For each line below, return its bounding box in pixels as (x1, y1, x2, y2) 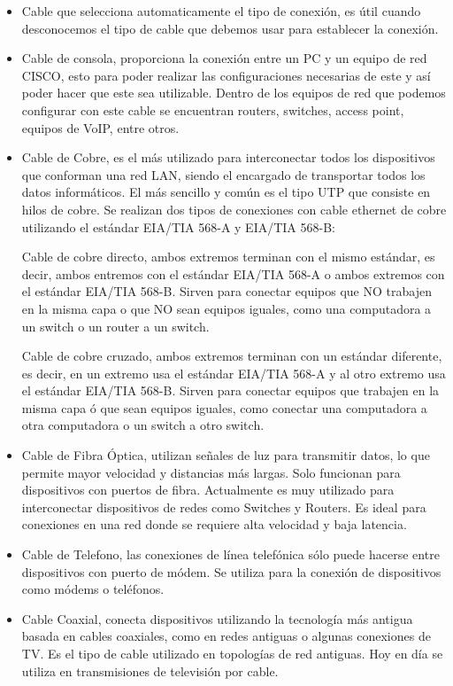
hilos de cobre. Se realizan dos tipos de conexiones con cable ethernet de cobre (21, 199, 447, 218)
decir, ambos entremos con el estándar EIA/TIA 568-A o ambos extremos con (21, 264, 445, 283)
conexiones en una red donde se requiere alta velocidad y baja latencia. (21, 515, 407, 534)
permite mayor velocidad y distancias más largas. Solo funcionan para (21, 463, 401, 481)
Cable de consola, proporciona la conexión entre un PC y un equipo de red (21, 49, 427, 67)
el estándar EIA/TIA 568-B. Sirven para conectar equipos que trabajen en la (21, 381, 440, 400)
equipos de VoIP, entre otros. (21, 118, 180, 136)
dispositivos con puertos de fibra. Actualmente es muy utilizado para (21, 480, 395, 499)
